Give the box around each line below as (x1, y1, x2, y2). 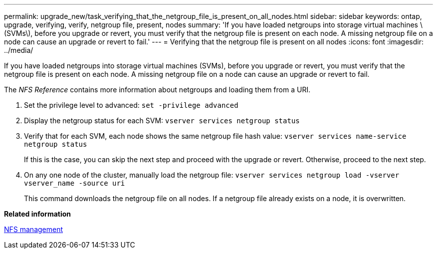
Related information (4, 210, 71, 218)
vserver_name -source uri (24, 179, 125, 187)
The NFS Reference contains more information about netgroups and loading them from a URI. (4, 85, 311, 94)
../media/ (4, 46, 33, 54)
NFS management (4, 225, 63, 234)
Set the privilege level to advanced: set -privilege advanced (24, 101, 238, 109)
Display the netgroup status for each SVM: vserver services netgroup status (24, 116, 300, 125)
